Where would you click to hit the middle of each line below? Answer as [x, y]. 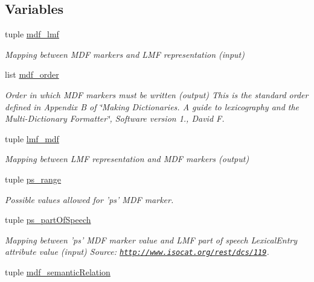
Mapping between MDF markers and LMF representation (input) [125, 54]
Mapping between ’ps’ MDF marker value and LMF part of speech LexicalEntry [151, 240]
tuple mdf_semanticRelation [58, 271]
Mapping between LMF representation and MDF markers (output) [127, 159]
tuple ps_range [33, 179]
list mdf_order [32, 74]
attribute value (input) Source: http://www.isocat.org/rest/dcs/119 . [137, 252]
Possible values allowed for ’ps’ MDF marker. [89, 199]
